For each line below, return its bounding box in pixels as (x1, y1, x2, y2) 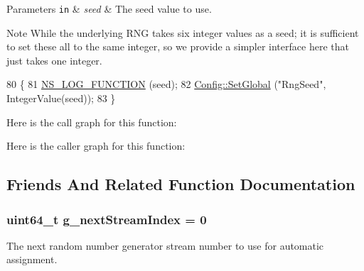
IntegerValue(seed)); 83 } (6, 91, 116, 106)
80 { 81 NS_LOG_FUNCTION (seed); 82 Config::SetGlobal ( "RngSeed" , (6, 77, 326, 92)
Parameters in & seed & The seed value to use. (6, 1, 212, 16)
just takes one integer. (6, 52, 102, 67)
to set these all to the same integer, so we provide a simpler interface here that (6, 39, 349, 54)
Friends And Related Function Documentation (6, 173, 355, 195)
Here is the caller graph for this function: (6, 138, 186, 153)
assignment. (6, 252, 58, 267)
